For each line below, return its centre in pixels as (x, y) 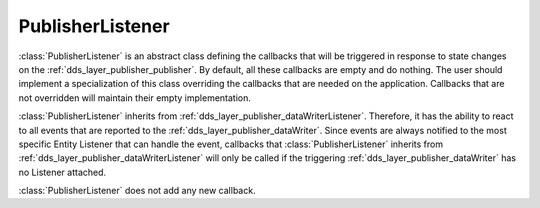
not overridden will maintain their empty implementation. (135, 97)
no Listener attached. (62, 172)
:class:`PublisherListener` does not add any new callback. (137, 191)
